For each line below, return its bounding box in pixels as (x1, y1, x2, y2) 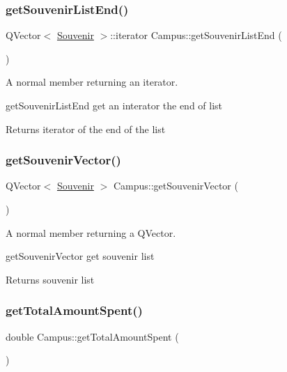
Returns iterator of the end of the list (6, 121, 166, 136)
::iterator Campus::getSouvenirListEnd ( (110, 28, 282, 42)
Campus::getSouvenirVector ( (113, 178, 238, 193)
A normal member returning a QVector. (6, 225, 176, 240)
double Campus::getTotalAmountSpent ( (6, 329, 179, 343)
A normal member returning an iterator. (6, 75, 178, 89)
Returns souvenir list (6, 272, 95, 286)
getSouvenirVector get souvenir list (6, 249, 155, 263)
